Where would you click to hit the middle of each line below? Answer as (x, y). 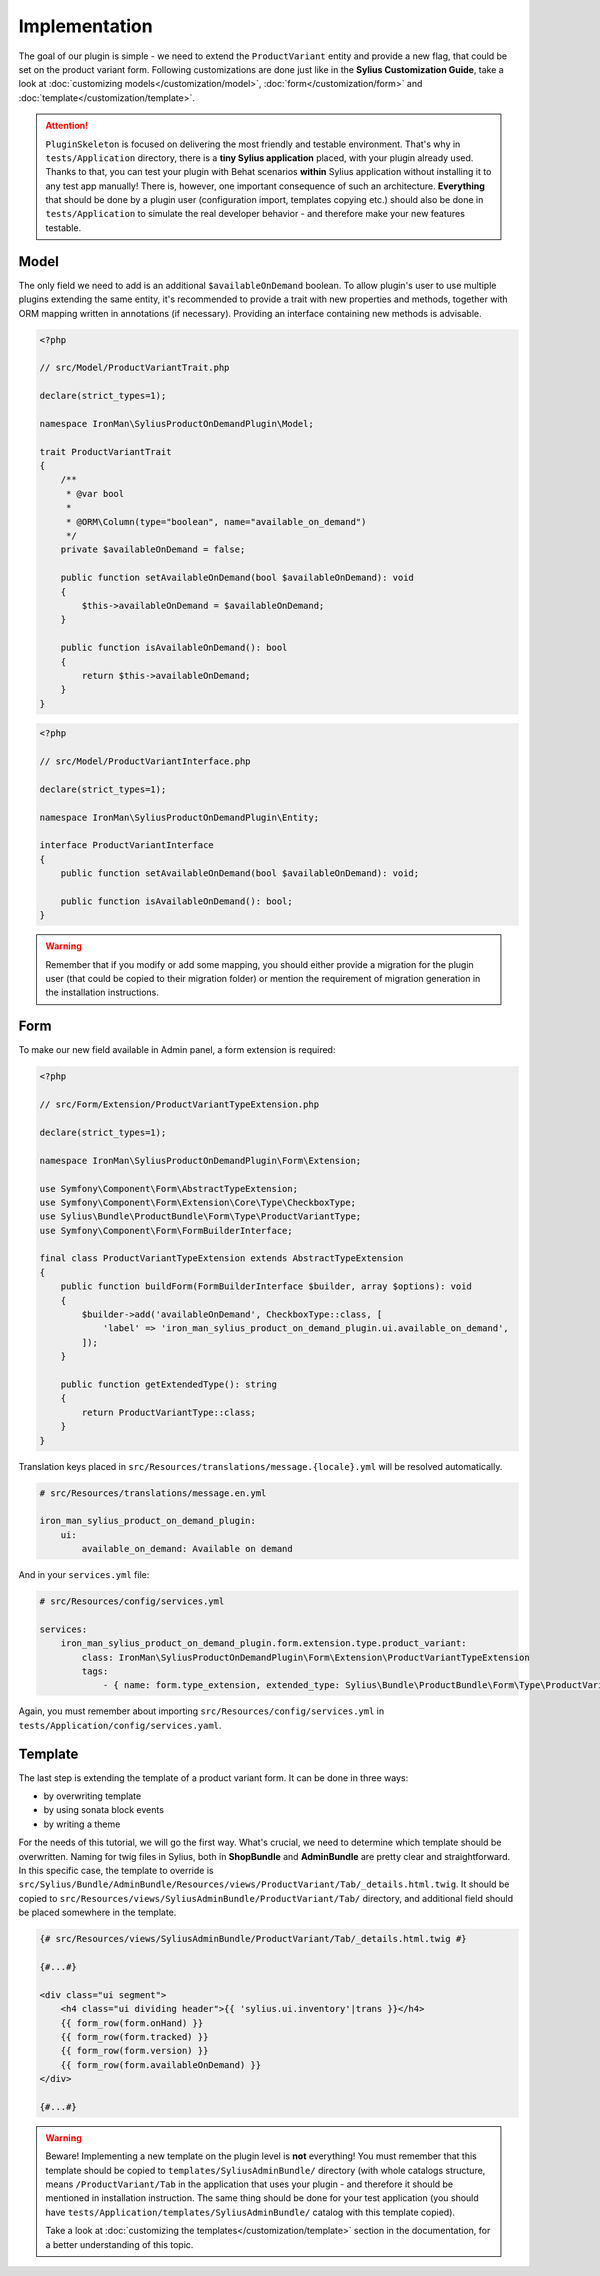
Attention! (67, 126)
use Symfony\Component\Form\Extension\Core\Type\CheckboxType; (198, 1202)
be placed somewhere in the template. (97, 1912)
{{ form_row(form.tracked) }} (134, 2036)
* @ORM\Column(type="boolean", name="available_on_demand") (216, 521)
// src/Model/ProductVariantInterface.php (145, 761)
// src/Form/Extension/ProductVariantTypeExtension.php (179, 1104)
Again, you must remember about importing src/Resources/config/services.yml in (201, 1711)
